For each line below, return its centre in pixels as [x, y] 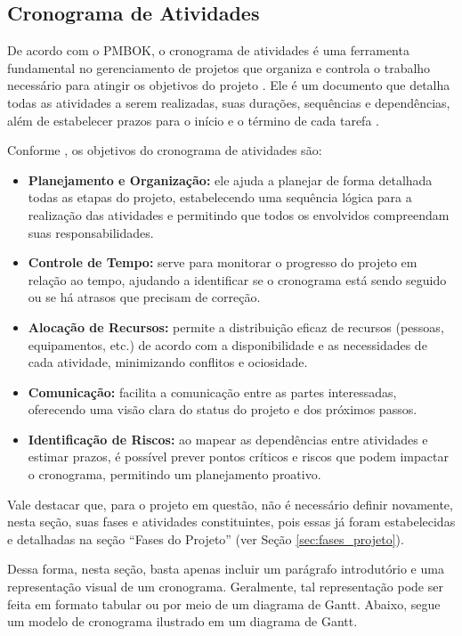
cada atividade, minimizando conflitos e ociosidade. [168, 362]
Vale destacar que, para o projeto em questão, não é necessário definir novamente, [230, 504]
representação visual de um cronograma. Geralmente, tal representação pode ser [225, 587]
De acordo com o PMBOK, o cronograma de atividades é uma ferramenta [208, 50]
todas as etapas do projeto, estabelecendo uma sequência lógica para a [220, 197]
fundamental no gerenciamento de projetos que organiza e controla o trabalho [219, 67]
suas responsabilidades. [91, 232]
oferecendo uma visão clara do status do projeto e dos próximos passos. [223, 409]
